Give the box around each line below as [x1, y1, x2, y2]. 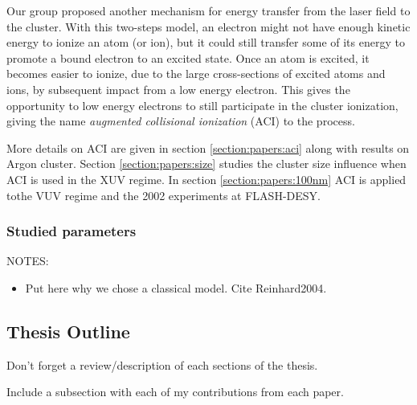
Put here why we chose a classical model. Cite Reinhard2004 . [25, 279, 327, 296]
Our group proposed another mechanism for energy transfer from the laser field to [6, 2, 411, 18]
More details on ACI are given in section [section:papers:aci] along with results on [6, 139, 410, 156]
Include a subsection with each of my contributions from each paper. [6, 383, 344, 400]
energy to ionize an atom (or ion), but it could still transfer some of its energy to [6, 34, 405, 51]
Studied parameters [6, 221, 137, 241]
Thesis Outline [6, 318, 130, 343]
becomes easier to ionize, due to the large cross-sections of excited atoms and [6, 65, 386, 82]
